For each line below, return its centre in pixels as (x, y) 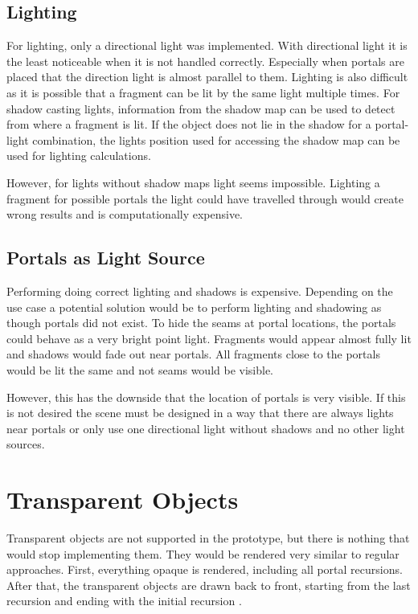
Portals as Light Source (106, 258)
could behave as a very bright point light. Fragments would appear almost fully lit (209, 338)
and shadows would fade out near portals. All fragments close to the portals (193, 354)
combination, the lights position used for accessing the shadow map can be (216, 139)
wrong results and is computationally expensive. (125, 214)
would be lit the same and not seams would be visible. (140, 369)
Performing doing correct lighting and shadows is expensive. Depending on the (200, 291)
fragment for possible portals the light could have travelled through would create (205, 198)
